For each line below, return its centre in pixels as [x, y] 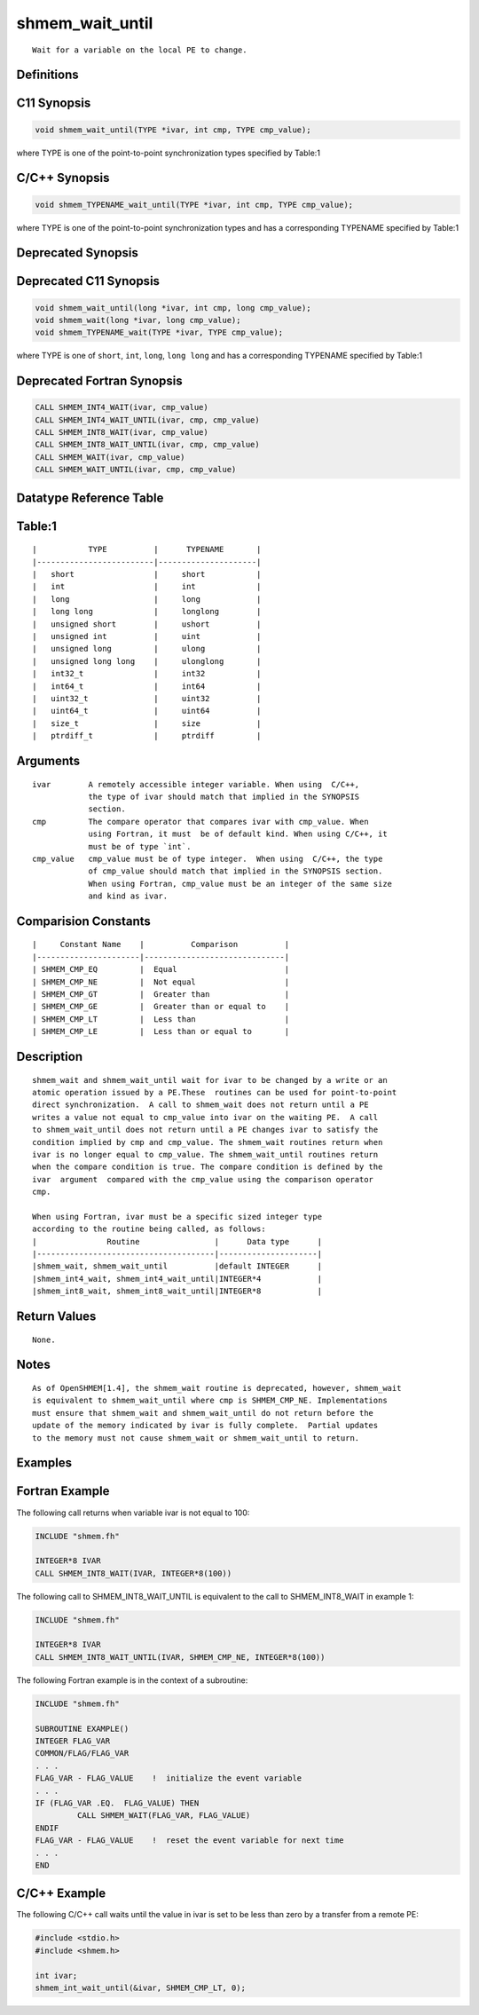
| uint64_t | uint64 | [147, 711]
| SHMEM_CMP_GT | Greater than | [161, 995]
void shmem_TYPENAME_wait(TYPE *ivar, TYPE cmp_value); [159, 332]
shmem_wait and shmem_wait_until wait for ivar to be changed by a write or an [210, 1080]
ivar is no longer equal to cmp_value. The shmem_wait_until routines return [205, 1154]
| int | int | [147, 587]
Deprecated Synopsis [78, 253]
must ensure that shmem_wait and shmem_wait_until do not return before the [203, 1413]
